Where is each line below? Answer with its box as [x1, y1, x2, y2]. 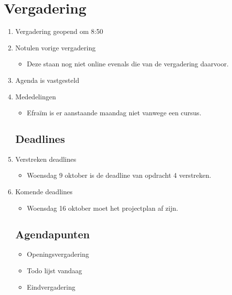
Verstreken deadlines [15, 154, 77, 164]
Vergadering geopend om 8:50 [15, 26, 103, 36]
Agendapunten [15, 226, 90, 241]
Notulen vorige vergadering [15, 42, 96, 52]
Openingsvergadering [27, 249, 89, 259]
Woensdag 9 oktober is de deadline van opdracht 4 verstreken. [27, 170, 211, 180]
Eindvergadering [27, 281, 76, 292]
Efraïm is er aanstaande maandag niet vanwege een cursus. [27, 108, 201, 118]
